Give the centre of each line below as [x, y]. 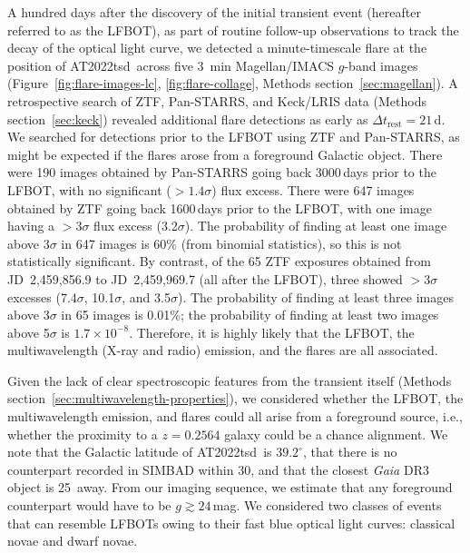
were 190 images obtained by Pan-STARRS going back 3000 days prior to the [222, 172]
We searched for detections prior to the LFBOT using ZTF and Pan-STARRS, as [234, 137]
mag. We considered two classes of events [327, 505]
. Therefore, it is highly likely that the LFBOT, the [272, 332]
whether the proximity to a [83, 434]
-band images [381, 65]
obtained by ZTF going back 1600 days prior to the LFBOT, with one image [220, 207]
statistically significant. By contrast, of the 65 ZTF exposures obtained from [219, 261]
